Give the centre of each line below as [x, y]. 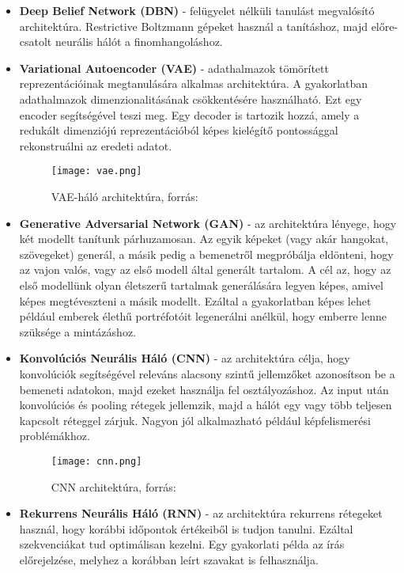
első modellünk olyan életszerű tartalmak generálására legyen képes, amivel [201, 285]
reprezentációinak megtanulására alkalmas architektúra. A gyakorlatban [194, 83]
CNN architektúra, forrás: [113, 486]
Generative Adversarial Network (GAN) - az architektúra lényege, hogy [208, 223]
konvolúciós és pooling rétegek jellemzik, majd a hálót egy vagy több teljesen [206, 405]
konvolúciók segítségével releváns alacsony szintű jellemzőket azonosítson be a [207, 373]
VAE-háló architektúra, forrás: [125, 196]
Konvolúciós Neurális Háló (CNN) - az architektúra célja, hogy [185, 358]
